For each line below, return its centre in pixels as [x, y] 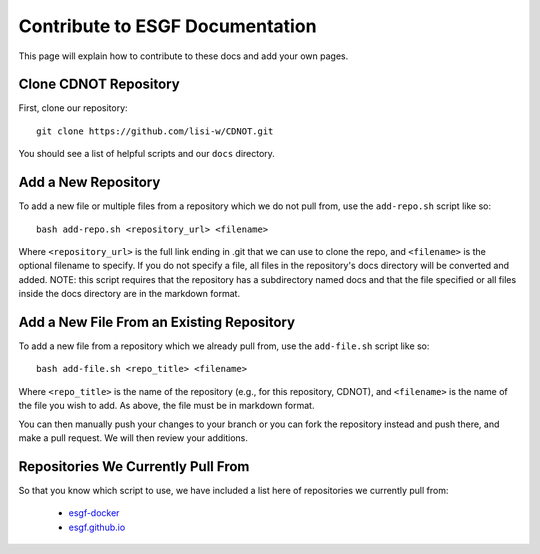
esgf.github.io [97, 527]
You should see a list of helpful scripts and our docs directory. [146, 154]
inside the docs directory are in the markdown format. [129, 294]
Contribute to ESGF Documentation [167, 26]
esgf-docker [94, 513]
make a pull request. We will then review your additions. [133, 437]
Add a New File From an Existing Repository [156, 321]
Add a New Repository [89, 182]
